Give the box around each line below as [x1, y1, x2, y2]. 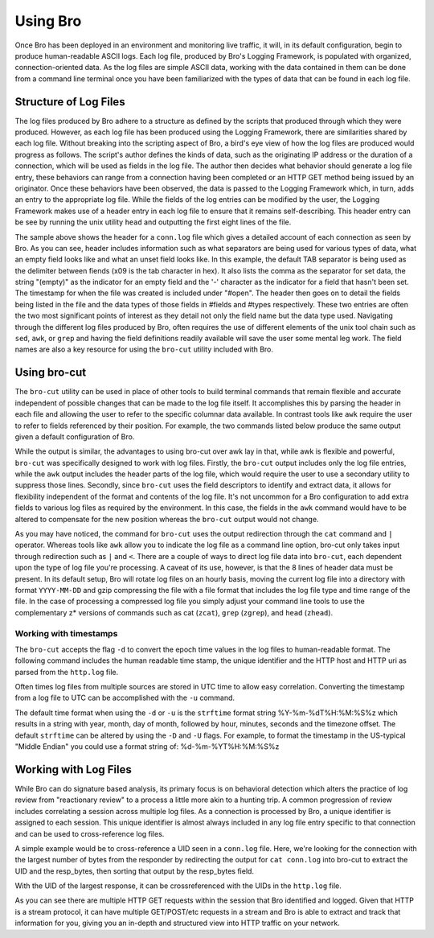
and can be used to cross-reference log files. [14, 829, 165, 838]
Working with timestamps [14, 627, 118, 639]
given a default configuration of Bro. [14, 431, 135, 442]
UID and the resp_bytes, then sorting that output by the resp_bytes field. [14, 866, 255, 876]
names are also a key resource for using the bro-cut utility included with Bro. [14, 344, 273, 354]
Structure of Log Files [14, 95, 125, 109]
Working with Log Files [14, 763, 132, 776]
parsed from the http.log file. [14, 667, 119, 677]
